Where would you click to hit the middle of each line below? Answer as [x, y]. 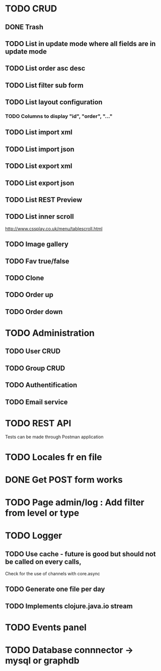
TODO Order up [29, 295]
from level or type [42, 513]
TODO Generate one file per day [55, 589]
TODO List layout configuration [54, 102]
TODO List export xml [39, 166]
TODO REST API [38, 423]
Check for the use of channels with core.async [53, 574]
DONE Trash [24, 27]
